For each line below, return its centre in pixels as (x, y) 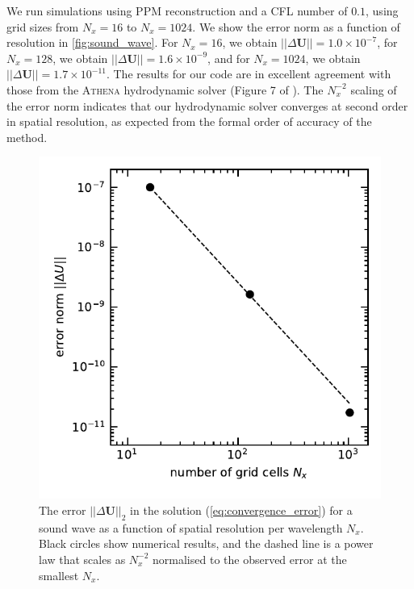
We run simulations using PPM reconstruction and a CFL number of (177, 10)
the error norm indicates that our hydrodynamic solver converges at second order (207, 105)
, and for (229, 58)
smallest (59, 575)
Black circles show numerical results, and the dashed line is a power (206, 543)
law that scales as (82, 559)
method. (27, 137)
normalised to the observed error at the (250, 559)
